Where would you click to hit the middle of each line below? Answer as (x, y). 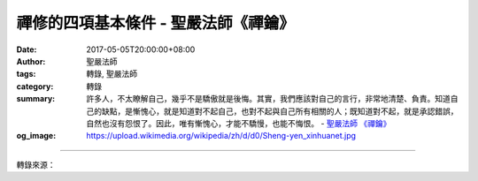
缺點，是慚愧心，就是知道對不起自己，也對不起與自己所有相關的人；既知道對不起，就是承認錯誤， (280, 111)
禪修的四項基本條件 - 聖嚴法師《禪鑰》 (156, 23)
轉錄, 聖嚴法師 (112, 74)
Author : (31, 61)
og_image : (36, 136)
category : (35, 86)
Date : (27, 49)
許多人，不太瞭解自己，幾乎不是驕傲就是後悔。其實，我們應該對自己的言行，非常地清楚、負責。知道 (268, 99)
